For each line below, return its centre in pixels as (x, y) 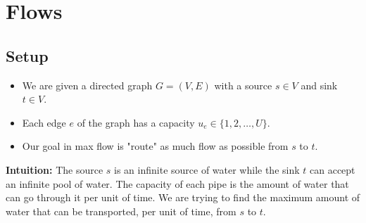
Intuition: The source (55, 169)
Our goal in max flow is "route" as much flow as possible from (155, 146)
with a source (243, 85)
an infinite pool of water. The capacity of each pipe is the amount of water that (177, 183)
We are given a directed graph (87, 85)
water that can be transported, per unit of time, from (121, 211)
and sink (319, 85)
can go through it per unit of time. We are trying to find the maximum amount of (183, 197)
